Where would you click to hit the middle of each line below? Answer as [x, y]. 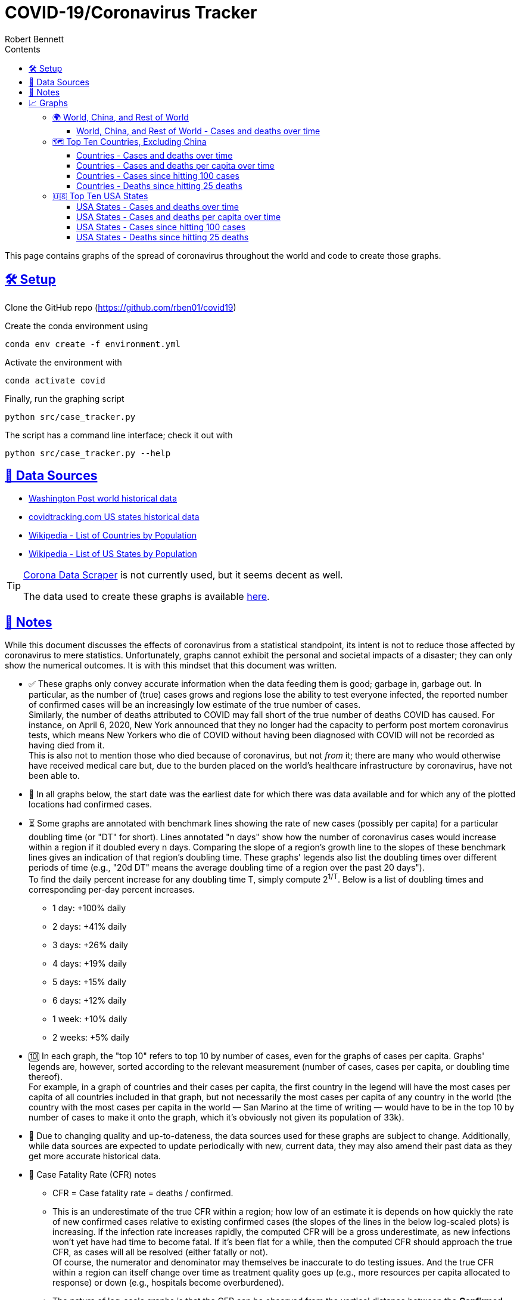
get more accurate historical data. [95, 1156]
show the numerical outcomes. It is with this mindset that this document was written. [171, 666]
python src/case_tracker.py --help [88, 453]
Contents [23, 49]
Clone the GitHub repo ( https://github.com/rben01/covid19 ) [121, 307]
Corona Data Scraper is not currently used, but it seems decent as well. [183, 575]
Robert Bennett [35, 39]
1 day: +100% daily [89, 908]
